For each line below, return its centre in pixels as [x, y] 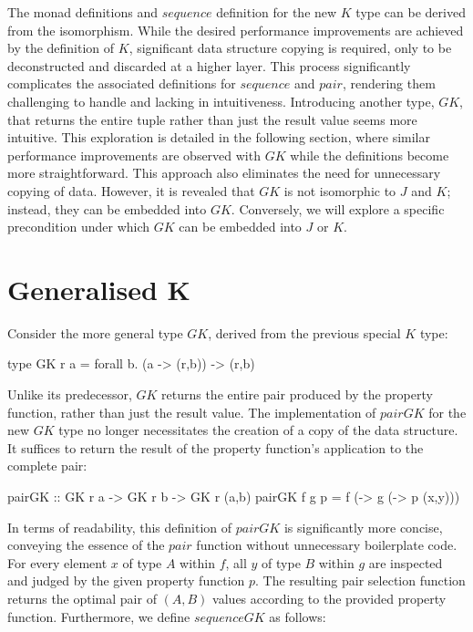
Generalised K [99, 289]
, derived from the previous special [304, 332]
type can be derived [411, 12]
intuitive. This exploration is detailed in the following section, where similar [219, 137]
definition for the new [277, 12]
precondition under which [79, 227]
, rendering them [389, 83]
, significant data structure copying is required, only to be [290, 48]
